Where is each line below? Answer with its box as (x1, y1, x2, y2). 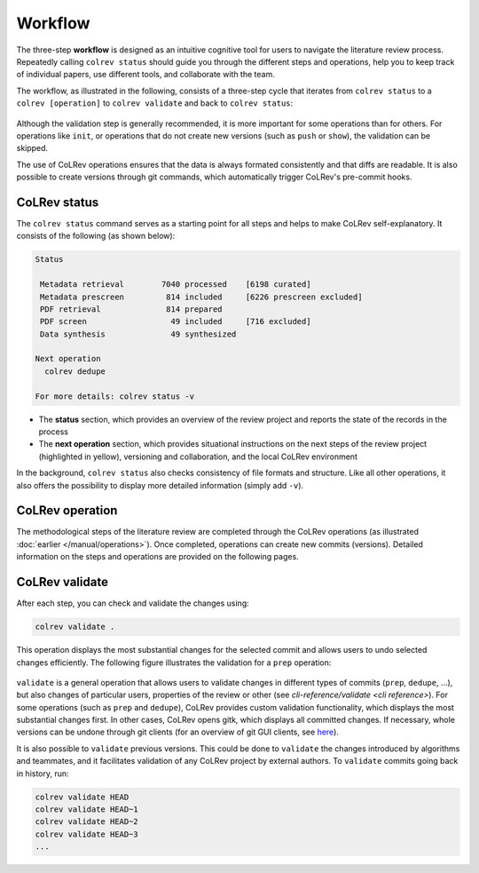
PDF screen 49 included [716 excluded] (40, 316, 311, 327)
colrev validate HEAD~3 (35, 829, 139, 839)
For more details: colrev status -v (35, 391, 195, 401)
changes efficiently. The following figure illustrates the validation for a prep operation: (16, 657, 332, 668)
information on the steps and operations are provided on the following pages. (16, 552, 299, 562)
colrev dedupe (44, 366, 106, 377)
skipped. (16, 143, 49, 154)
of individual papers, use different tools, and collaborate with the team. (16, 69, 275, 80)
